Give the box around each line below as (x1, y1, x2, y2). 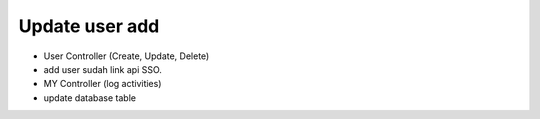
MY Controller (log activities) (43, 78, 162, 90)
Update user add (18, 15, 160, 37)
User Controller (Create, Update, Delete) (43, 50, 210, 62)
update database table (43, 91, 137, 104)
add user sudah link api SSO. (43, 63, 162, 75)
